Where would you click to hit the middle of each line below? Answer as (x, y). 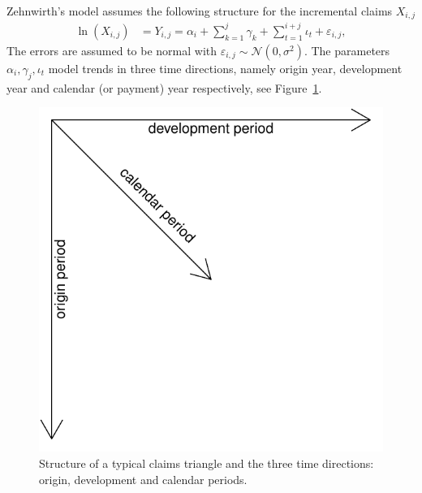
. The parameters (347, 50)
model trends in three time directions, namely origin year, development (225, 68)
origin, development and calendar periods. (143, 479)
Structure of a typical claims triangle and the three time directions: (207, 463)
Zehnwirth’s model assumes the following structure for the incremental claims (200, 11)
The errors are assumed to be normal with (112, 50)
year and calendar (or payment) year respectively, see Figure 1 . (164, 87)
